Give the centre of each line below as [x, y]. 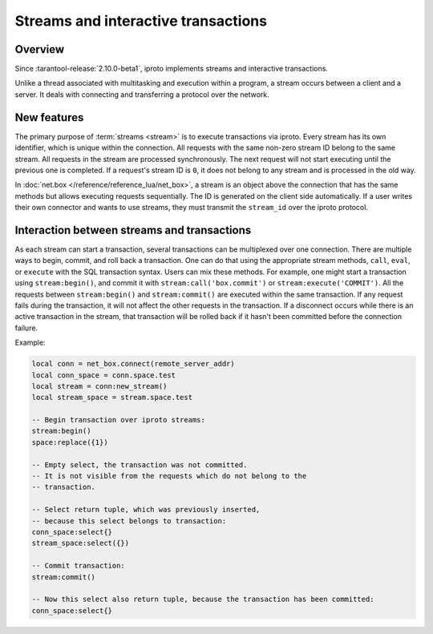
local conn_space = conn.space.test [104, 375]
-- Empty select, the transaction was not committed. [140, 464]
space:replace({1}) [70, 442]
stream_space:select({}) [81, 543]
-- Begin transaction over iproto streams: [119, 420]
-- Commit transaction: [79, 566]
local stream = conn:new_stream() [99, 386]
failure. [26, 328]
